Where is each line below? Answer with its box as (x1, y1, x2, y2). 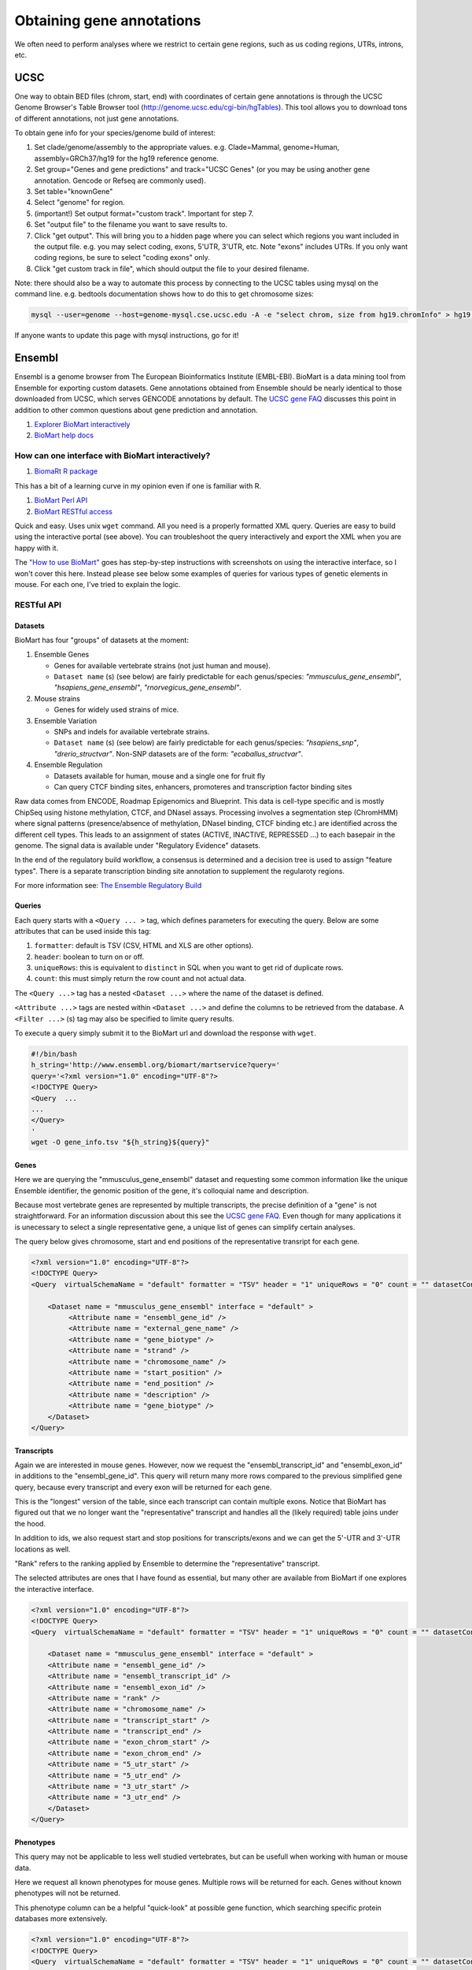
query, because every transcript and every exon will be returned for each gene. (14, 1482, 272, 1492)
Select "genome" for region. (34, 198, 125, 207)
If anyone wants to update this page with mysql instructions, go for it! (14, 331, 239, 340)
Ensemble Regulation (34, 760, 103, 770)
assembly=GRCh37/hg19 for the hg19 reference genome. (34, 154, 219, 163)
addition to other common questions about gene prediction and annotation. (14, 405, 258, 414)
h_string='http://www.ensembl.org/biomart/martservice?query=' (31, 1061, 281, 1069)
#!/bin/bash (31, 1050, 78, 1059)
